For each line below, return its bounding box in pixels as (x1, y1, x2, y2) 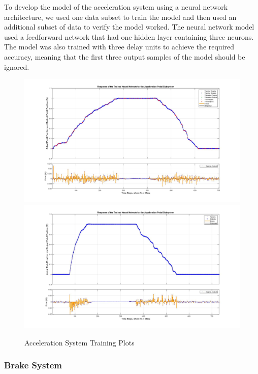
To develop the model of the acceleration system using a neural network (4, 2, 228, 12)
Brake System (4, 359, 62, 371)
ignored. (4, 61, 29, 72)
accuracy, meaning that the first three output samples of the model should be (4, 51, 245, 62)
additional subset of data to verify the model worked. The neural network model (4, 21, 254, 32)
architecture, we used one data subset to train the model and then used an (4, 11, 237, 22)
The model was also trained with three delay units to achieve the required (4, 41, 235, 52)
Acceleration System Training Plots (24, 337, 135, 348)
